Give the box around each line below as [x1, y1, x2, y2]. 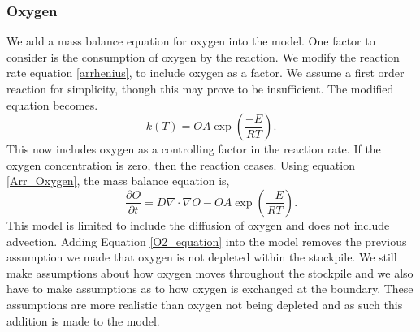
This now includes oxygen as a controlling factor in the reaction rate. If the [6, 140, 381, 157]
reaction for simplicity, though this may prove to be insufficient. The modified [6, 80, 394, 97]
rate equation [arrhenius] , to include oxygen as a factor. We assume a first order [6, 64, 405, 81]
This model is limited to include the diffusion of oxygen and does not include [6, 216, 390, 233]
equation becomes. [6, 96, 98, 113]
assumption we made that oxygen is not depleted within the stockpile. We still [6, 248, 397, 265]
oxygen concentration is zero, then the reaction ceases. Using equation [6, 156, 355, 173]
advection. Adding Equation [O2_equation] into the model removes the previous [6, 232, 407, 249]
